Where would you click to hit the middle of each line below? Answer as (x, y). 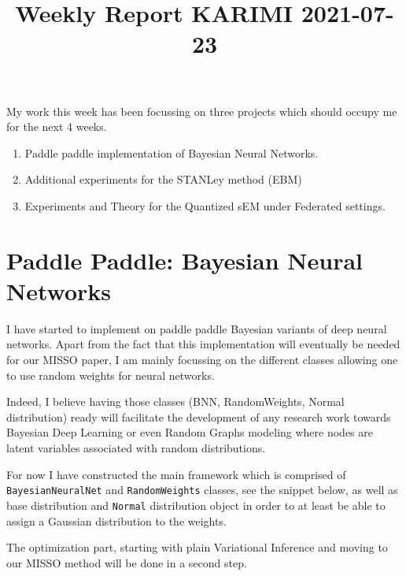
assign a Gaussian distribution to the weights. (116, 520)
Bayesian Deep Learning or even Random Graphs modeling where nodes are (190, 432)
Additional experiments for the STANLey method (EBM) (163, 179)
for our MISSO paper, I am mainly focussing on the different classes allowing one (202, 360)
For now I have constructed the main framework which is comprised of (176, 474)
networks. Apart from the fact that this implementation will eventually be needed (203, 344)
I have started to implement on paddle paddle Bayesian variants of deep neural (197, 328)
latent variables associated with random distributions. (136, 448)
